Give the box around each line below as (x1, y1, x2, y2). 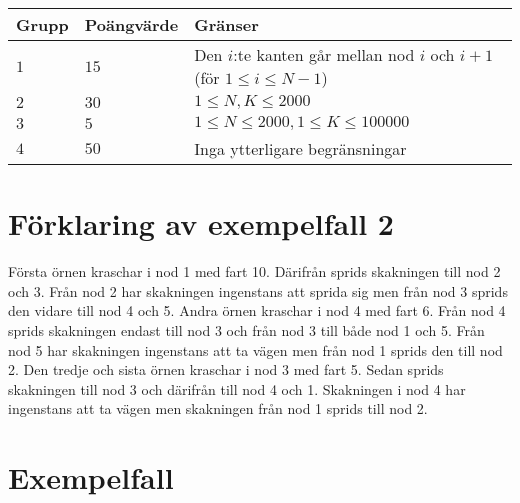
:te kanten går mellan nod (233, 43, 415, 66)
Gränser (194, 13, 259, 36)
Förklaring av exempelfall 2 (8, 203, 394, 244)
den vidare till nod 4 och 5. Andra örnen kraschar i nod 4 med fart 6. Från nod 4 (8, 300, 506, 321)
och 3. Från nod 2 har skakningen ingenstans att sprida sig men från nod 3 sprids (8, 280, 508, 301)
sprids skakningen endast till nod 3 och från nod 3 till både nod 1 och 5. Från (8, 319, 485, 340)
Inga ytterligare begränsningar (194, 137, 407, 160)
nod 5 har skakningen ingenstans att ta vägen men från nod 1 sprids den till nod (8, 339, 503, 360)
